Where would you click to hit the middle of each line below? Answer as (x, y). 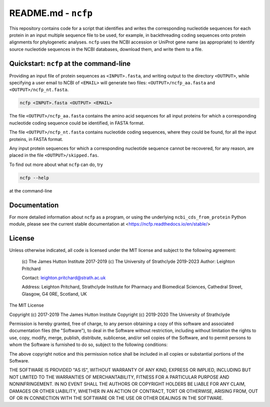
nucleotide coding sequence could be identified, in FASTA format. (77, 123)
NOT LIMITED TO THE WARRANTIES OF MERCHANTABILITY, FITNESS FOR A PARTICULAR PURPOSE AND (119, 377)
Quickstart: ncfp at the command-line (70, 63)
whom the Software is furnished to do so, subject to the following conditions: (88, 344)
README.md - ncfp (51, 13)
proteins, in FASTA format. (36, 139)
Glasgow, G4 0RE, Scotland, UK (54, 294)
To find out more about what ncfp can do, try (56, 164)
